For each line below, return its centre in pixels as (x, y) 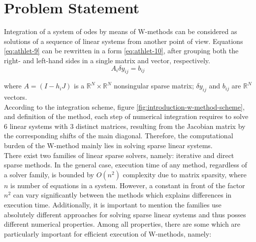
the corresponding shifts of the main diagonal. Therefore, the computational (119, 136)
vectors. (16, 97)
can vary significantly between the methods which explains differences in (122, 195)
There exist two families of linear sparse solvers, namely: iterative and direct (119, 155)
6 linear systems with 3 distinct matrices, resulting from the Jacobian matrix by (125, 126)
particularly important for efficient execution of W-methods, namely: (108, 233)
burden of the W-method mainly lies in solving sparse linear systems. (108, 145)
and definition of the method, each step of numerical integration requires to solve (126, 116)
